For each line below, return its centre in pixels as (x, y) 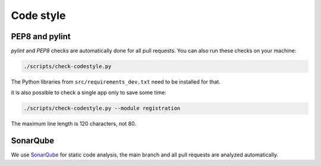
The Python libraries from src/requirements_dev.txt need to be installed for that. (116, 82)
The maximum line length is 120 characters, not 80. (74, 124)
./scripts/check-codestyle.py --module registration (102, 108)
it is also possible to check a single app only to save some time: (89, 92)
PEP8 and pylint (41, 36)
